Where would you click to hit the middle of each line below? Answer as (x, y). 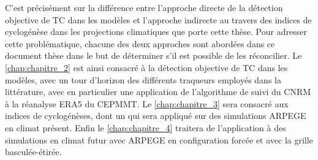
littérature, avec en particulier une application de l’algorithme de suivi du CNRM (158, 92)
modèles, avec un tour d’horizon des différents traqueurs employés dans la (143, 79)
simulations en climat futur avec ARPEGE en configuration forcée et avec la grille (159, 139)
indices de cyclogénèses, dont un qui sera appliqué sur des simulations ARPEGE (156, 116)
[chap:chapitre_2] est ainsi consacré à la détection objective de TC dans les (146, 67)
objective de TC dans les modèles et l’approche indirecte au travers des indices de (158, 19)
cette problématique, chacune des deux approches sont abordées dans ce (140, 43)
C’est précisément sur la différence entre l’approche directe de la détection (144, 7)
